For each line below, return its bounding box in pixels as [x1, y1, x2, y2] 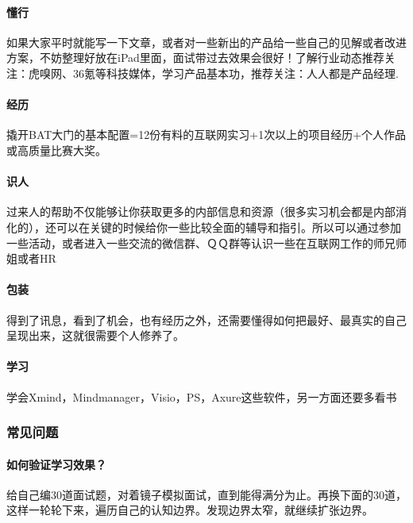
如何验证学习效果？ [6, 456, 106, 472]
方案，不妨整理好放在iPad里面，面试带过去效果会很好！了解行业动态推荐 [6, 49, 384, 66]
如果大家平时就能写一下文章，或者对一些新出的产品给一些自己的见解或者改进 [6, 33, 407, 50]
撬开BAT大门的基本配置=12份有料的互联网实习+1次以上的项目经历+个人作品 [6, 126, 407, 143]
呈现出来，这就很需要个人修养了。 [6, 327, 184, 344]
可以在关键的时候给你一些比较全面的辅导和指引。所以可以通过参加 [56, 218, 401, 235]
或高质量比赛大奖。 [6, 141, 106, 158]
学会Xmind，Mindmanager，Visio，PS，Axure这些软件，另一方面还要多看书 [6, 388, 397, 405]
